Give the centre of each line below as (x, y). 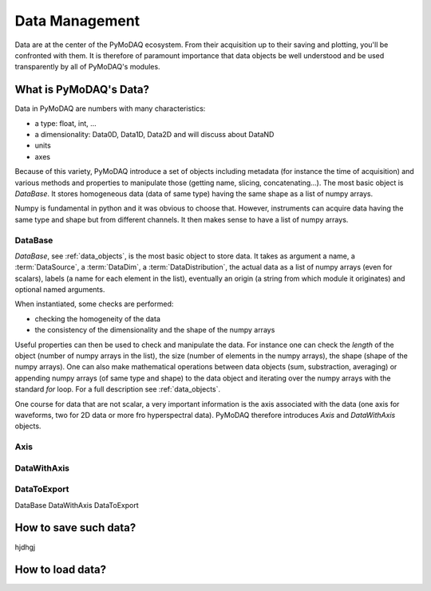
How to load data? (61, 570)
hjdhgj (25, 547)
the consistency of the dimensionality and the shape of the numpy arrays (155, 330)
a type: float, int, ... (66, 123)
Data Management (77, 21)
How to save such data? (75, 528)
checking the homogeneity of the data (98, 318)
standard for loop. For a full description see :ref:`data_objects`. (118, 389)
